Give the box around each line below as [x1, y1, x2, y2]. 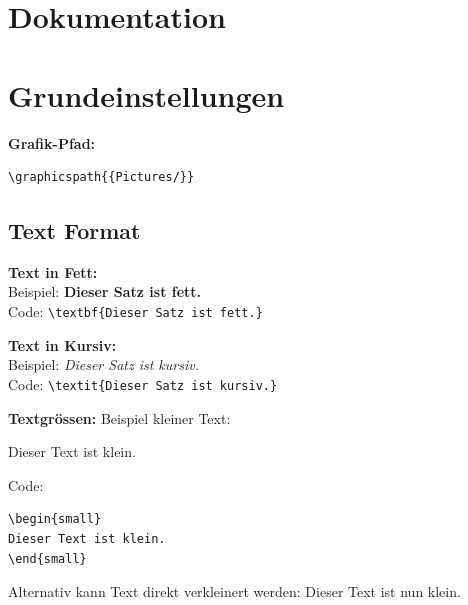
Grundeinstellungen [8, 74, 285, 115]
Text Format [8, 215, 141, 246]
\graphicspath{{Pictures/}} [8, 170, 195, 185]
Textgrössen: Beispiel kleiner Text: [8, 407, 231, 428]
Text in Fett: [8, 261, 98, 282]
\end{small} [8, 551, 87, 566]
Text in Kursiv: [8, 334, 117, 355]
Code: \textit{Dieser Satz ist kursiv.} [8, 373, 278, 394]
